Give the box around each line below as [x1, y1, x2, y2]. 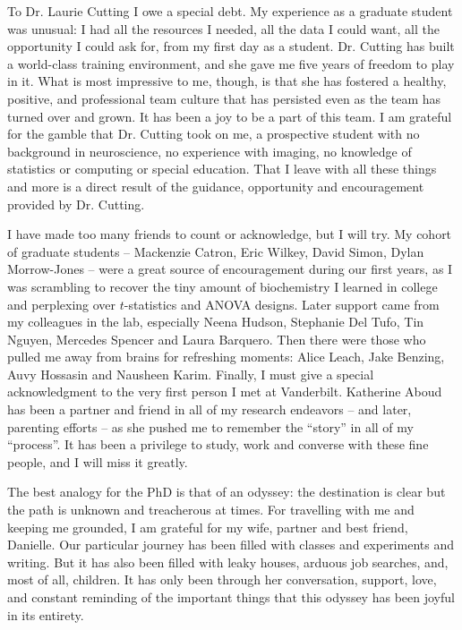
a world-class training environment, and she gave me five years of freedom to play [7, 54, 455, 72]
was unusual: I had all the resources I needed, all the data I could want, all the [7, 19, 440, 38]
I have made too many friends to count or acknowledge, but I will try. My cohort [7, 225, 452, 243]
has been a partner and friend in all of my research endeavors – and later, [7, 400, 412, 419]
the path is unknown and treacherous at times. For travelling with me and [7, 500, 415, 519]
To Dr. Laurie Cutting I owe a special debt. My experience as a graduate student [7, 2, 453, 20]
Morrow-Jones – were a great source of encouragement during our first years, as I [7, 260, 453, 278]
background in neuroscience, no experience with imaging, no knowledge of [7, 141, 412, 160]
